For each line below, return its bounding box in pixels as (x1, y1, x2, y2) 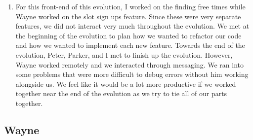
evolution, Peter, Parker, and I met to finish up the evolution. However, (15, 49, 233, 60)
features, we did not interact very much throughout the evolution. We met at (15, 21, 250, 31)
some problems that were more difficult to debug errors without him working (15, 69, 249, 79)
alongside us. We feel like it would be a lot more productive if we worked (15, 78, 236, 89)
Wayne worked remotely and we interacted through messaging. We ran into (15, 59, 244, 70)
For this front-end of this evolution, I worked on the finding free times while (15, 1, 246, 11)
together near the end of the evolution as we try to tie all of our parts (15, 88, 227, 99)
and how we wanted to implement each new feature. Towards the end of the (15, 40, 245, 50)
